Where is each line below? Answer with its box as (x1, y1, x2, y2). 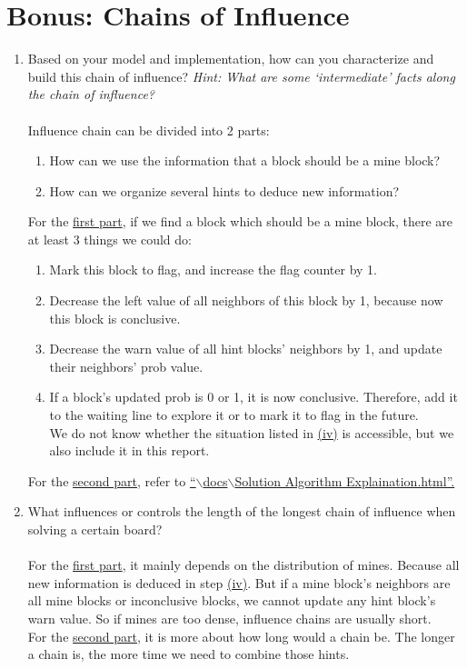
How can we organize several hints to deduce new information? (49, 181, 400, 200)
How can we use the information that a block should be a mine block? (49, 151, 441, 170)
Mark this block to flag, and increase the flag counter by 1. (49, 260, 377, 279)
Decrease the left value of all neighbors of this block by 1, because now (49, 291, 443, 310)
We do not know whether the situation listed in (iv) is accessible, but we (49, 423, 454, 442)
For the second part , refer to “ (27, 471, 196, 490)
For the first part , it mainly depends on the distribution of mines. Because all (27, 555, 460, 574)
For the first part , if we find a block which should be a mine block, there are (27, 212, 453, 231)
